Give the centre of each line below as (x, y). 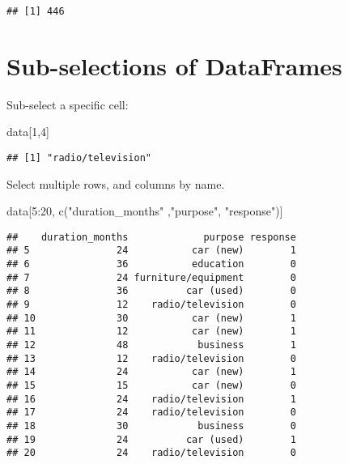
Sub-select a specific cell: (68, 104)
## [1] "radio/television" (79, 158)
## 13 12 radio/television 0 (151, 358)
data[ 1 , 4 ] (28, 132)
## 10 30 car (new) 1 (151, 318)
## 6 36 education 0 (151, 264)
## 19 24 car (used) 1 (151, 439)
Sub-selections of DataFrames (174, 65)
